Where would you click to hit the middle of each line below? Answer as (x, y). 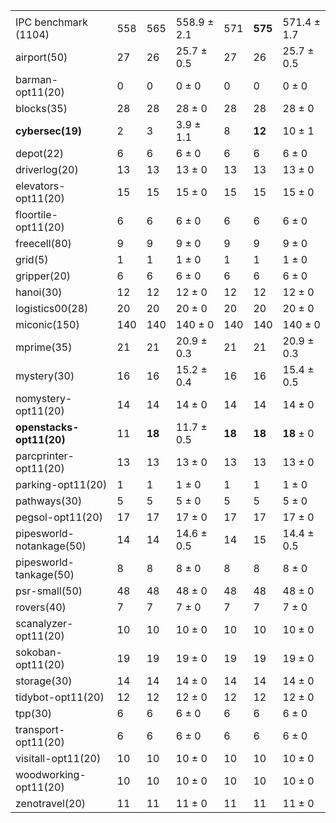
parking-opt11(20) (61, 484)
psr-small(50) (49, 591)
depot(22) (39, 153)
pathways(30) (49, 501)
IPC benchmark (51, 22)
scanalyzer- (44, 623)
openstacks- (47, 427)
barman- (37, 79)
